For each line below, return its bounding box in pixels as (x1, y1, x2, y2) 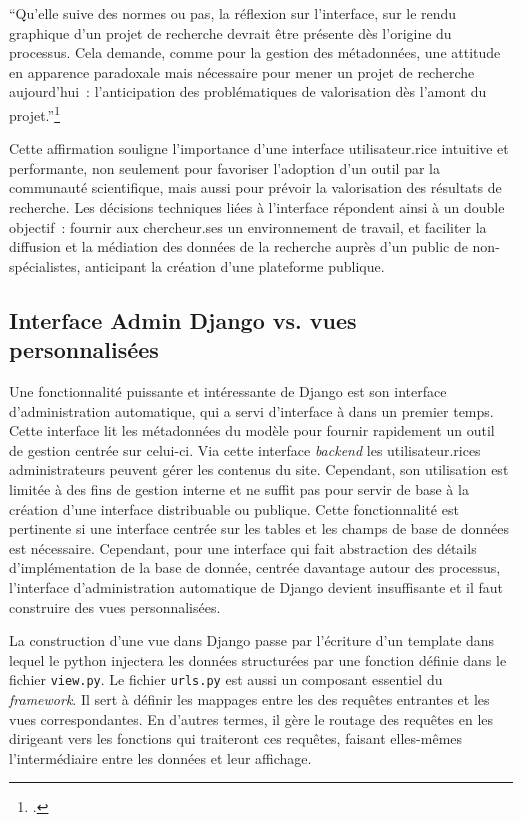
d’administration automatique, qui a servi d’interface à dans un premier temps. (9, 400, 494, 421)
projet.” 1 (9, 101, 61, 125)
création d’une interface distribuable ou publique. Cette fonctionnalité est (9, 498, 459, 519)
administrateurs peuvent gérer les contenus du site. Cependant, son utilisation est (9, 459, 509, 480)
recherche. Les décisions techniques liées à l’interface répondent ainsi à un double (9, 197, 505, 217)
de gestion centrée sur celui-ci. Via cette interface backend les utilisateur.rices (9, 439, 481, 460)
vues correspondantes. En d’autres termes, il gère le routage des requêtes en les (9, 708, 494, 729)
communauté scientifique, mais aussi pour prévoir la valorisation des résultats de (9, 177, 502, 198)
